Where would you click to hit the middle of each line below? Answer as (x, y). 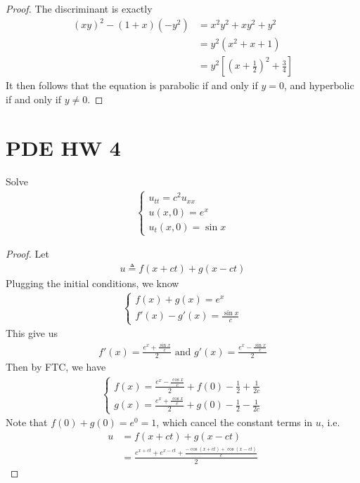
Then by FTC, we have (56, 367)
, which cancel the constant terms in (234, 422)
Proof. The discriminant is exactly (79, 8)
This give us (32, 333)
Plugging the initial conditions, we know (92, 283)
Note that (27, 422)
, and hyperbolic (319, 85)
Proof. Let (27, 254)
